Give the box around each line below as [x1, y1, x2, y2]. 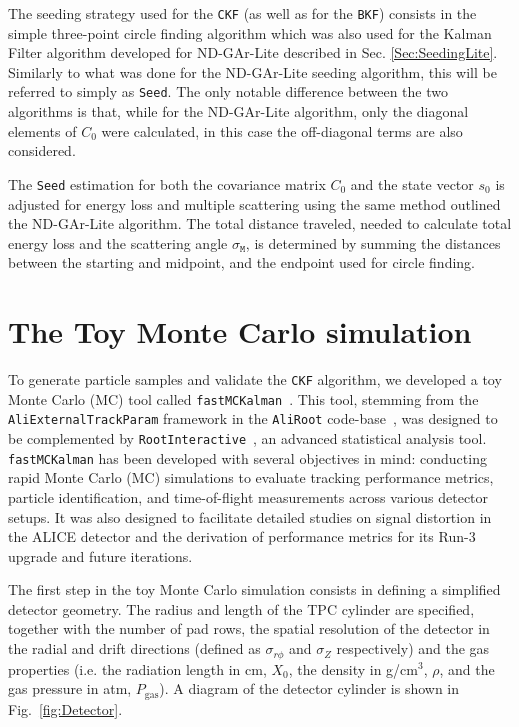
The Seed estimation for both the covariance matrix [8, 173, 326, 194]
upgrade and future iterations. [8, 545, 193, 566]
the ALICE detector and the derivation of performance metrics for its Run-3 [8, 526, 476, 547]
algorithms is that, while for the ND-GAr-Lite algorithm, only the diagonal [8, 101, 469, 122]
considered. [8, 140, 76, 161]
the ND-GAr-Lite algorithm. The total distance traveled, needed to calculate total [8, 213, 512, 234]
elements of [8, 120, 77, 141]
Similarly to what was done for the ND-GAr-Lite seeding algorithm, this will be [8, 61, 497, 82]
